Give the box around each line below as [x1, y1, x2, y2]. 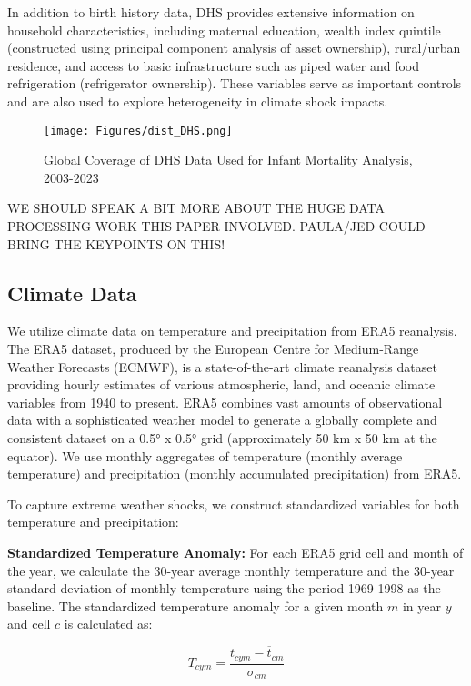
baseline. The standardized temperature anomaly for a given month [7, 596, 384, 615]
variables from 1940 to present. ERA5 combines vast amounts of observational [7, 392, 443, 411]
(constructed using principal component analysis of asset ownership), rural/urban [7, 38, 461, 57]
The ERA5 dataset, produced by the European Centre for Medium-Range [7, 338, 419, 358]
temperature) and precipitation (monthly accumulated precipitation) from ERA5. [7, 464, 462, 483]
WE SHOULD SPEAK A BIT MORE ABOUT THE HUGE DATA [7, 198, 386, 217]
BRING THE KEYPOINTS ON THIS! [7, 234, 225, 253]
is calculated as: [64, 614, 153, 633]
